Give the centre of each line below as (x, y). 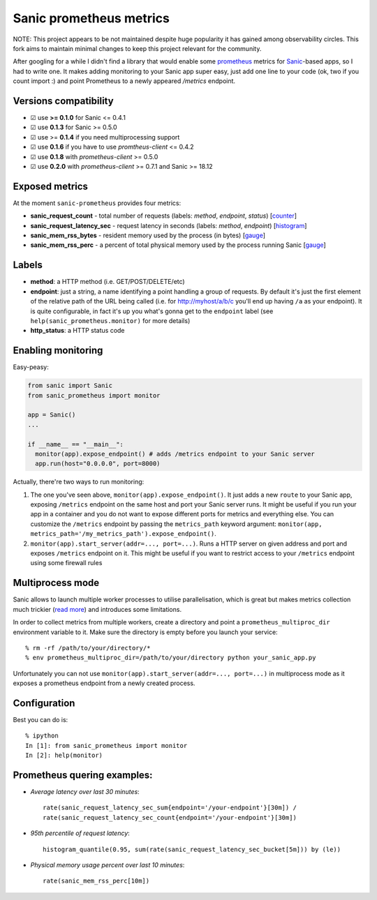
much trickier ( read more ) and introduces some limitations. (97, 609)
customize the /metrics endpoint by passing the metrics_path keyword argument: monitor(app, (176, 524)
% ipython (42, 736)
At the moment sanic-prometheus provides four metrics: (97, 203)
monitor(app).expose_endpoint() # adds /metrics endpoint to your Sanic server (175, 454)
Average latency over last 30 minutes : (85, 792)
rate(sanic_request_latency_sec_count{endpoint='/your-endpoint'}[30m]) (170, 817)
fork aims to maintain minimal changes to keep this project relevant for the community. (137, 48)
